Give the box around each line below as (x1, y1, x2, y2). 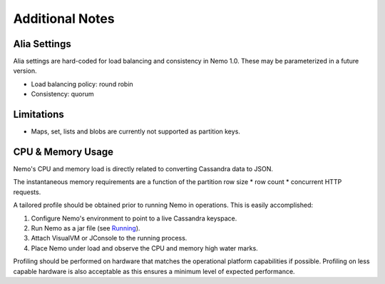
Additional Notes (13, 11, 115, 26)
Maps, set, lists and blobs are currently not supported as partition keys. (31, 127, 240, 136)
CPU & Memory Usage (13, 146, 114, 158)
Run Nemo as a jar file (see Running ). (31, 224, 140, 232)
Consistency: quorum (31, 90, 94, 98)
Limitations (13, 108, 64, 121)
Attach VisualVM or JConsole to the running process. (31, 234, 188, 243)
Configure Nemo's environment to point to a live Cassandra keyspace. (31, 214, 237, 223)
